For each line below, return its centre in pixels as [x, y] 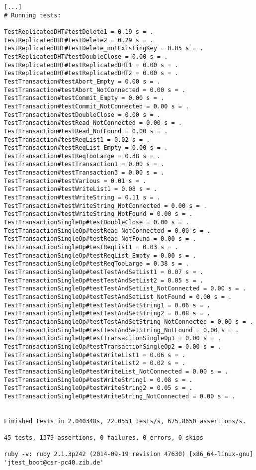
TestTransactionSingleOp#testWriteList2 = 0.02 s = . [95, 363]
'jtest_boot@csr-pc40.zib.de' [54, 463]
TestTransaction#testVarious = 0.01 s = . [75, 181]
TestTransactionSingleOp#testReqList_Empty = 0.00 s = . [100, 255]
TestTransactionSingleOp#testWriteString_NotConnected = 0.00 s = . [120, 396]
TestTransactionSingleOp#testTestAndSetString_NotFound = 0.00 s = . [122, 330]
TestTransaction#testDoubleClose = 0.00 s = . [82, 115]
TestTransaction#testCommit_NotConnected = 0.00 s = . [97, 106]
